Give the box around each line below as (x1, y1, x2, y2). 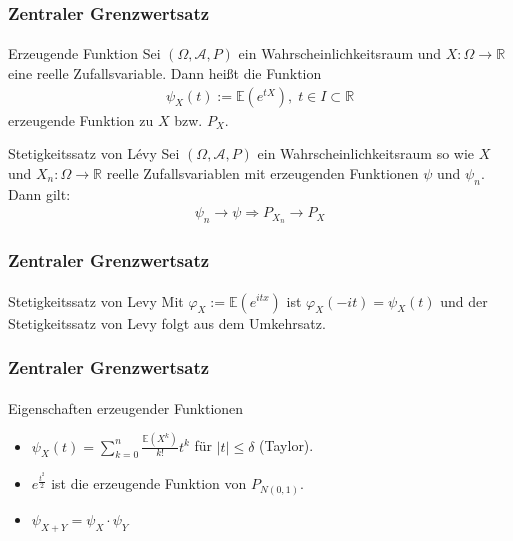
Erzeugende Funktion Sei (8, 43, 161, 64)
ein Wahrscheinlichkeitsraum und (238, 43, 442, 64)
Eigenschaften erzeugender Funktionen (8, 397, 244, 418)
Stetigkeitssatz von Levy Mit (8, 290, 184, 311)
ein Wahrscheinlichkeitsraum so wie (257, 143, 475, 164)
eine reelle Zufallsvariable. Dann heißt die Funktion (8, 63, 322, 84)
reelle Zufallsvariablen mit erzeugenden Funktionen (106, 162, 419, 183)
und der (440, 290, 488, 311)
